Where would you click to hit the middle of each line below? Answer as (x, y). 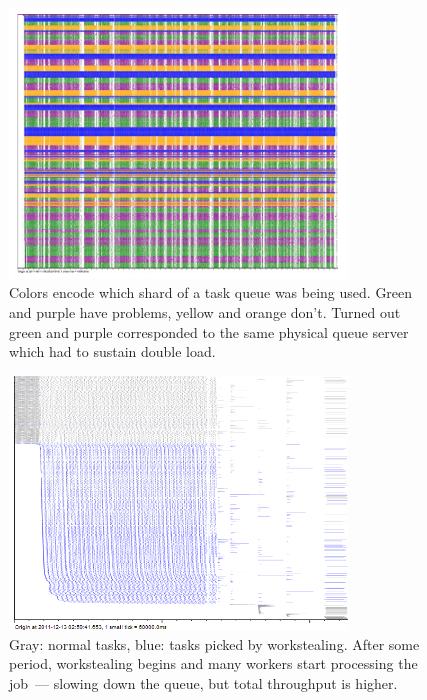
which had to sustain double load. (112, 351)
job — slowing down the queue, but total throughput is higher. (203, 683)
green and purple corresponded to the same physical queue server (209, 331)
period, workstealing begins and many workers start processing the (213, 663)
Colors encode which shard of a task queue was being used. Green (211, 292)
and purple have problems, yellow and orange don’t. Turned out (205, 312)
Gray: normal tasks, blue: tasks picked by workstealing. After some (214, 643)
